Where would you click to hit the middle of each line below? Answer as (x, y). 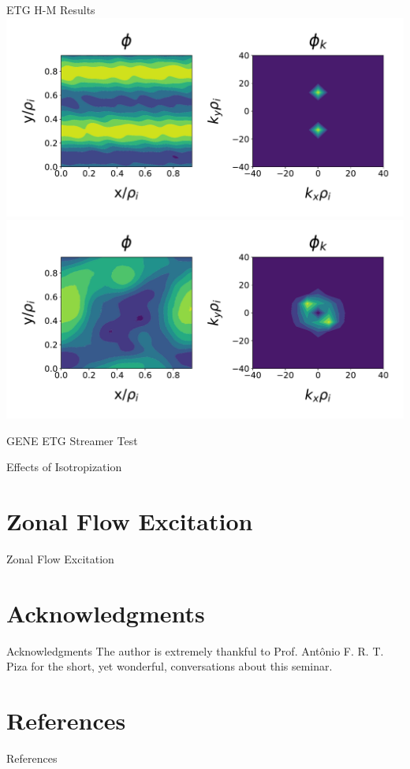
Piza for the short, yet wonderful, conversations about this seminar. (170, 666)
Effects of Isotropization (64, 467)
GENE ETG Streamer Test (72, 440)
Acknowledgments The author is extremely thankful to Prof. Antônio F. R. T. (195, 650)
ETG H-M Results (51, 9)
